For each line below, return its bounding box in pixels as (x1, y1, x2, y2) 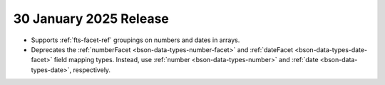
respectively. (73, 65, 111, 74)
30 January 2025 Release (13, 11, 169, 26)
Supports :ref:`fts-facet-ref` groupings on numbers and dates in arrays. (31, 36, 240, 44)
